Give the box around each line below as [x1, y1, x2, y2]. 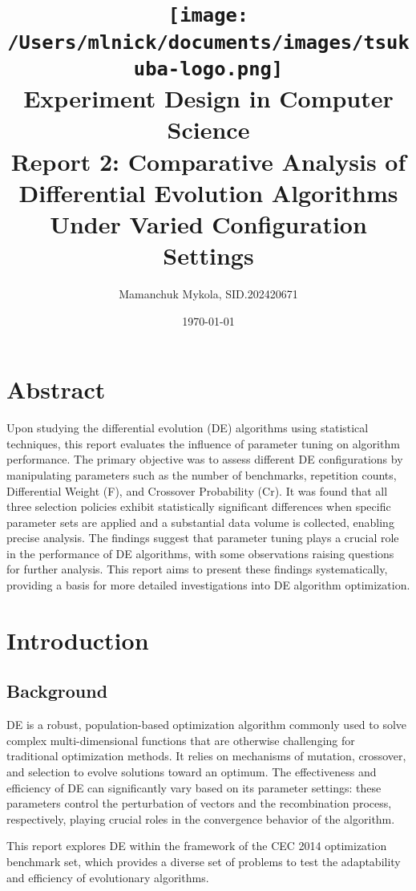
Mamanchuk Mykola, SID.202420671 [119, 286, 298, 302]
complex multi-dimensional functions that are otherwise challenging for [6, 731, 355, 748]
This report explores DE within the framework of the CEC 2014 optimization [6, 837, 387, 854]
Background [6, 678, 108, 703]
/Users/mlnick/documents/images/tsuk [7, 30, 410, 54]
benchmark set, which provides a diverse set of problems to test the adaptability [6, 853, 401, 869]
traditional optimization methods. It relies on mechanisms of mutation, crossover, [6, 747, 406, 764]
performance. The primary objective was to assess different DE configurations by [6, 451, 403, 468]
